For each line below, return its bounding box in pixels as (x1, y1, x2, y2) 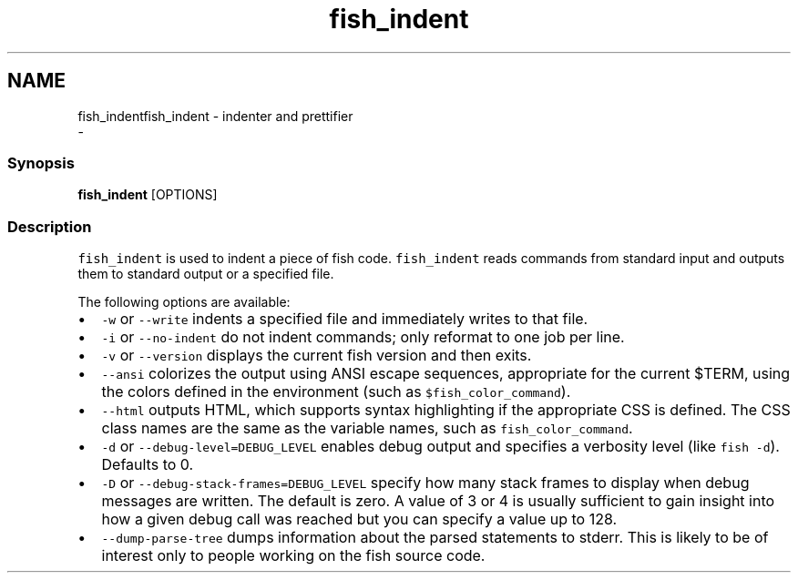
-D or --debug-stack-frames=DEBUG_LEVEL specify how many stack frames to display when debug (101, 473, 750, 493)
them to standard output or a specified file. (77, 266, 334, 282)
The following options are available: (77, 294, 291, 310)
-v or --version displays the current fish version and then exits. (101, 346, 532, 365)
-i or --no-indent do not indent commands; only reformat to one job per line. (101, 328, 625, 347)
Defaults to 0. (101, 455, 194, 474)
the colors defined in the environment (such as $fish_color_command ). (101, 382, 571, 402)
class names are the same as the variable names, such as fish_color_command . (101, 419, 633, 438)
